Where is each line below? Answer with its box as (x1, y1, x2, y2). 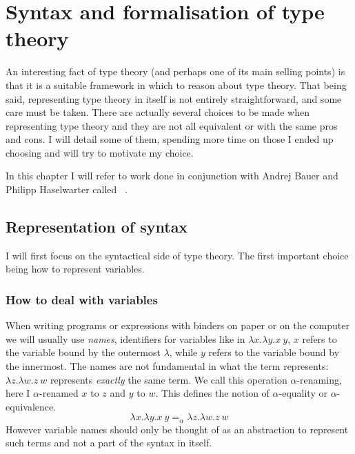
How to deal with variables (6, 290, 158, 308)
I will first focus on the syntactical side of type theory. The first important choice (6, 248, 349, 262)
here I (6, 386, 30, 400)
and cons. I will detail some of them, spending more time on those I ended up (6, 132, 334, 146)
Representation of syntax (6, 216, 188, 237)
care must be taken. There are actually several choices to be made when (6, 105, 310, 119)
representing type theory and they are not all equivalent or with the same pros (6, 118, 338, 132)
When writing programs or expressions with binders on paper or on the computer (6, 318, 349, 333)
